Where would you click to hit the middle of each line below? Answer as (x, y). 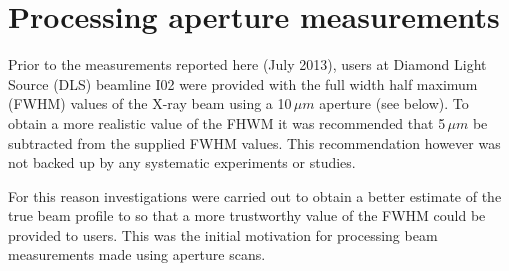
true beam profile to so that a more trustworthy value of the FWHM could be (247, 215)
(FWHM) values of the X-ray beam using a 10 (150, 103)
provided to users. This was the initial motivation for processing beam (223, 234)
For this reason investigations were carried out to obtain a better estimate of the (255, 195)
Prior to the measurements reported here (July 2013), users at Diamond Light (247, 64)
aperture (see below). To (394, 103)
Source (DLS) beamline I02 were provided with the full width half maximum (243, 83)
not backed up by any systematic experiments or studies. (182, 162)
